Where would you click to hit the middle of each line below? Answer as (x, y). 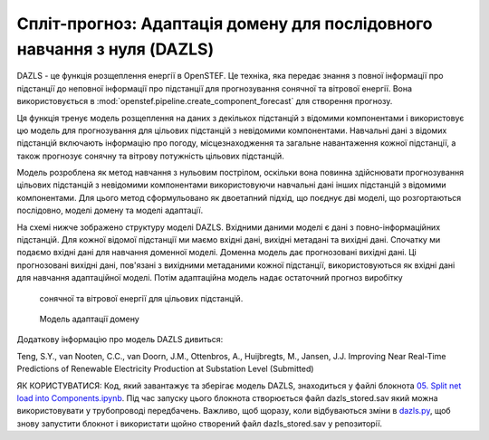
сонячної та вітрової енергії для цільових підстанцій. (141, 298)
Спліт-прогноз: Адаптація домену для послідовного (225, 24)
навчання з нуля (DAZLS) (115, 49)
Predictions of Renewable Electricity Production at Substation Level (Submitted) (165, 369)
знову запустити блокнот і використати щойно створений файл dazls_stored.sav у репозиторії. (200, 423)
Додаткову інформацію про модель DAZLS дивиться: (120, 340)
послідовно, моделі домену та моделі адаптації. (110, 210)
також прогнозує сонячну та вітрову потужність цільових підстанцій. (150, 156)
